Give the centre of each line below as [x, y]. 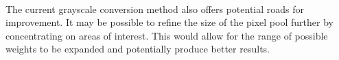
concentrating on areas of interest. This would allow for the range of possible [167, 35]
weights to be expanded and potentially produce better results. [138, 49]
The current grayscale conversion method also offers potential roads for [155, 9]
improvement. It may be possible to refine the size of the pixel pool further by [169, 22]
